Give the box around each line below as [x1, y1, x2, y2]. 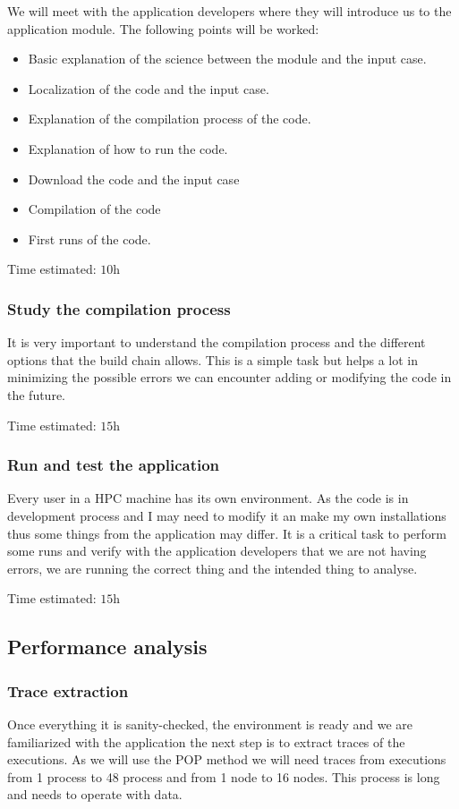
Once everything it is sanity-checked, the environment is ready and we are [7, 714, 413, 733]
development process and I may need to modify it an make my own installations [7, 506, 446, 524]
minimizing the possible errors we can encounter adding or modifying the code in [7, 368, 452, 387]
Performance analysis [7, 633, 208, 660]
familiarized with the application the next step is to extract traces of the [7, 732, 405, 751]
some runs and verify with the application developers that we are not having [7, 541, 427, 560]
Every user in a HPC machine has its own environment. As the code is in [7, 489, 409, 507]
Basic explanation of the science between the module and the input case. [28, 49, 427, 68]
